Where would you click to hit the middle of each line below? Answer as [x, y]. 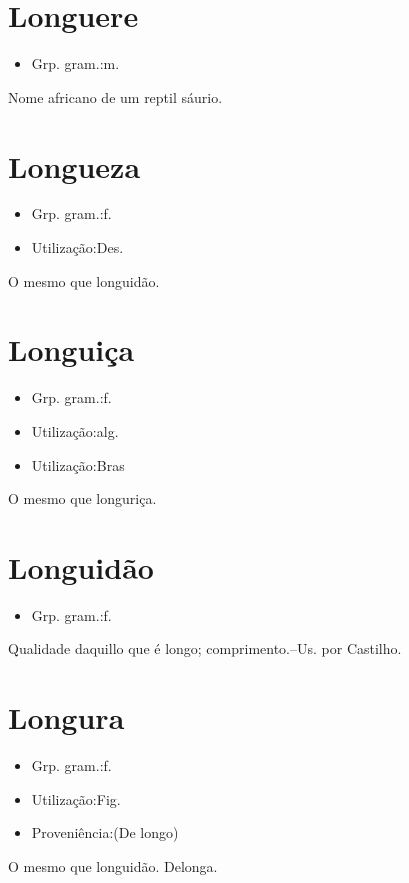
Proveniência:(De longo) [105, 832]
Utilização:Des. [77, 247]
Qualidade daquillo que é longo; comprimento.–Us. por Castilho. [205, 648]
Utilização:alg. [75, 430]
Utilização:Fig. [76, 798]
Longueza [74, 165]
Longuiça [71, 349]
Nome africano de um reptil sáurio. [115, 96]
